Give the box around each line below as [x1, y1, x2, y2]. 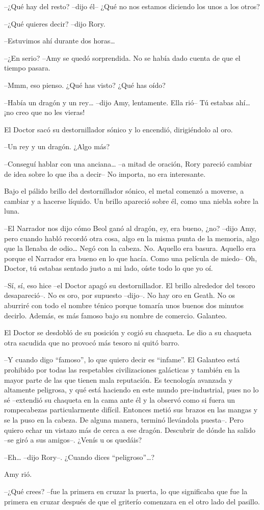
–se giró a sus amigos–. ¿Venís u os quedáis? [4, 434, 142, 445]
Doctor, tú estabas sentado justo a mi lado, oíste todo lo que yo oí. [4, 263, 213, 273]
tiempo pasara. [4, 62, 50, 73]
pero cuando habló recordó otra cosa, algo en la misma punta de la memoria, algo [4, 233, 259, 243]
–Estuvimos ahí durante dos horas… [4, 35, 115, 46]
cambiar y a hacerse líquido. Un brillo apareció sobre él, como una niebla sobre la [4, 195, 259, 206]
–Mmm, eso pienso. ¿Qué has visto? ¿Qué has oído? [4, 79, 166, 90]
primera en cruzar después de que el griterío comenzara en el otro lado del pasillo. [4, 496, 260, 506]
